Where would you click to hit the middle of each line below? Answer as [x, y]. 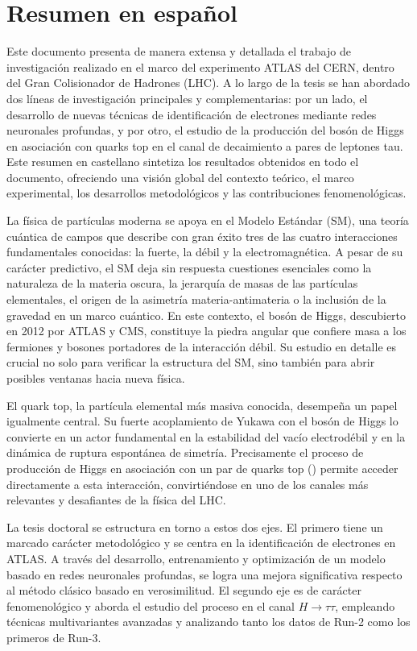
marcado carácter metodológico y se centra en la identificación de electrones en [201, 543]
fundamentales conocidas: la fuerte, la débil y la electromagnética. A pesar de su [205, 252]
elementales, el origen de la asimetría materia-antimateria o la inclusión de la [196, 299]
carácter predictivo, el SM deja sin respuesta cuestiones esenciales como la [189, 267]
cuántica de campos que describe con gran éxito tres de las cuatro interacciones [202, 236]
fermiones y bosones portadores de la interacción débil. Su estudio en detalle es [201, 346]
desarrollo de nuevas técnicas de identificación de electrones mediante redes [192, 114]
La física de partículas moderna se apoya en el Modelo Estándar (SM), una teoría [208, 220]
